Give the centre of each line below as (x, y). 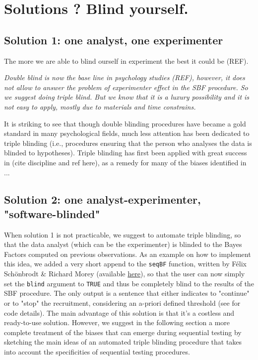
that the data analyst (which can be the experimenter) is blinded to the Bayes (123, 244)
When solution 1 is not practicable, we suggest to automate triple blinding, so (123, 234)
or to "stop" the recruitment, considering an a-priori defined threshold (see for (122, 302)
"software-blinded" (52, 213)
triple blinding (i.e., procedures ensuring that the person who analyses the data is (128, 143)
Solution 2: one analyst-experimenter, (102, 199)
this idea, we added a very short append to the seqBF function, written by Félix (125, 264)
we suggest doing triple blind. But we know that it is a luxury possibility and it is (127, 97)
